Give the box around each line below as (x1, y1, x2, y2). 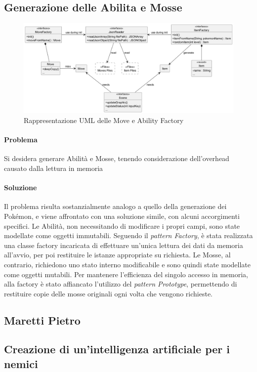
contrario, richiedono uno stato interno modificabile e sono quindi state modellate (4, 259, 251, 269)
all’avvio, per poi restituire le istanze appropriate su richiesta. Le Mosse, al (4, 249, 231, 260)
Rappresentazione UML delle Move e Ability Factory (24, 115, 184, 125)
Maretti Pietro (4, 312, 81, 328)
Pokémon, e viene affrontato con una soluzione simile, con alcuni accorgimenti (4, 210, 240, 221)
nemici (4, 356, 38, 371)
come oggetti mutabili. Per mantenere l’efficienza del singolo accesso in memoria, (4, 269, 248, 279)
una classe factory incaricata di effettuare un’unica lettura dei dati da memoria (4, 240, 243, 250)
